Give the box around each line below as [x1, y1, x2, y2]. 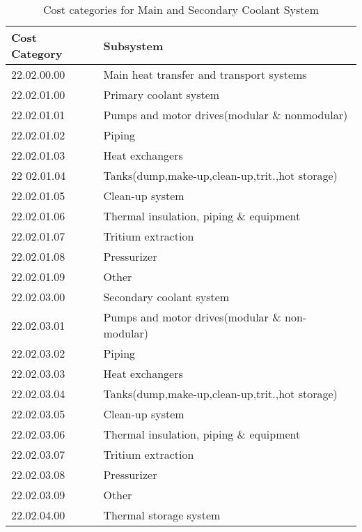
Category [11, 45, 63, 61]
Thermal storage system [103, 507, 221, 523]
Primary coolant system [103, 86, 220, 102]
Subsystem [103, 37, 164, 54]
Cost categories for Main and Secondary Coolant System [43, 1, 319, 17]
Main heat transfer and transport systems [103, 66, 307, 82]
